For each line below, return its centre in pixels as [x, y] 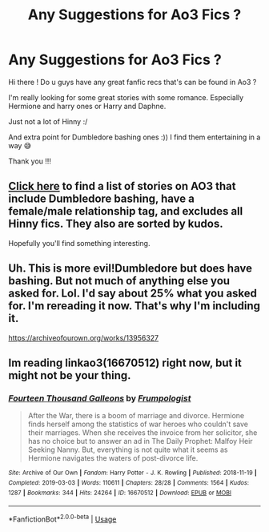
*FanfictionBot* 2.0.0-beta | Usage [62, 518]
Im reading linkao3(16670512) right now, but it [125, 363]
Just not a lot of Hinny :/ [48, 121]
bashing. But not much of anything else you [119, 281]
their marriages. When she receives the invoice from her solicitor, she [143, 433]
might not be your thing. [70, 375]
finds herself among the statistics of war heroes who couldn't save [138, 424]
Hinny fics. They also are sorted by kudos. [116, 224]
